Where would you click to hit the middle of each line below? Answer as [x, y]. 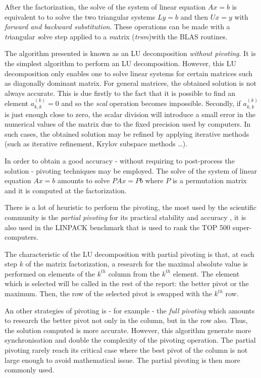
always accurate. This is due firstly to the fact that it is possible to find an [120, 93]
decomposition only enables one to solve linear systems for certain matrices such [129, 73]
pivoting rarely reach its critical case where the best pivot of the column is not [126, 350]
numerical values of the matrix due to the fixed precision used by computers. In [128, 124]
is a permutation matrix [210, 180]
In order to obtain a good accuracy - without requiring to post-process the [120, 160]
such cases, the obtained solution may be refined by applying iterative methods [127, 133]
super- [242, 227]
